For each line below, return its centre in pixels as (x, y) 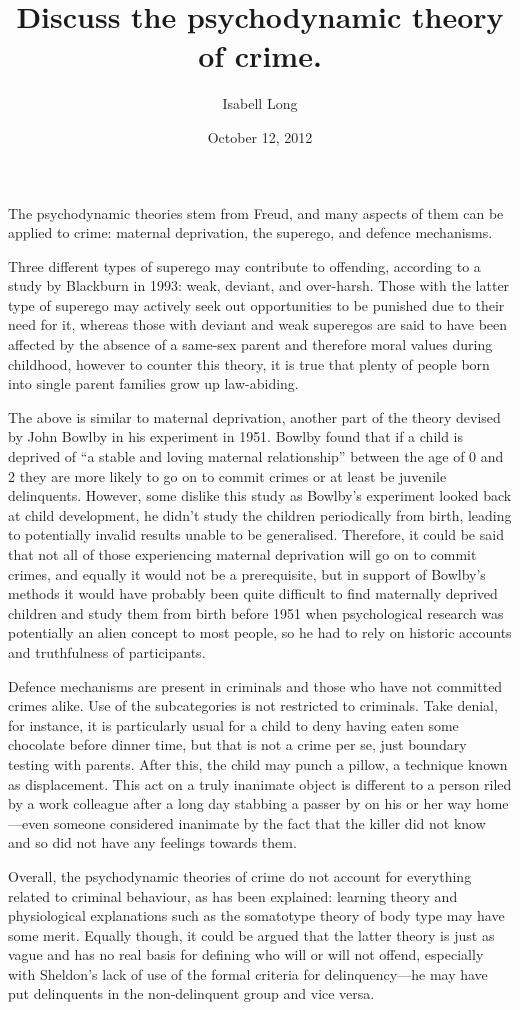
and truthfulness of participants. (107, 651)
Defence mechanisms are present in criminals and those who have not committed (255, 685)
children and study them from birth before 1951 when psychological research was (256, 612)
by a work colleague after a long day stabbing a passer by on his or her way (240, 803)
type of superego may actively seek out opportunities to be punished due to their (256, 304)
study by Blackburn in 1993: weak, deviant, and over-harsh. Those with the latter (259, 285)
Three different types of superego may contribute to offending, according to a (244, 265)
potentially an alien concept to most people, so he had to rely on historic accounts (260, 632)
